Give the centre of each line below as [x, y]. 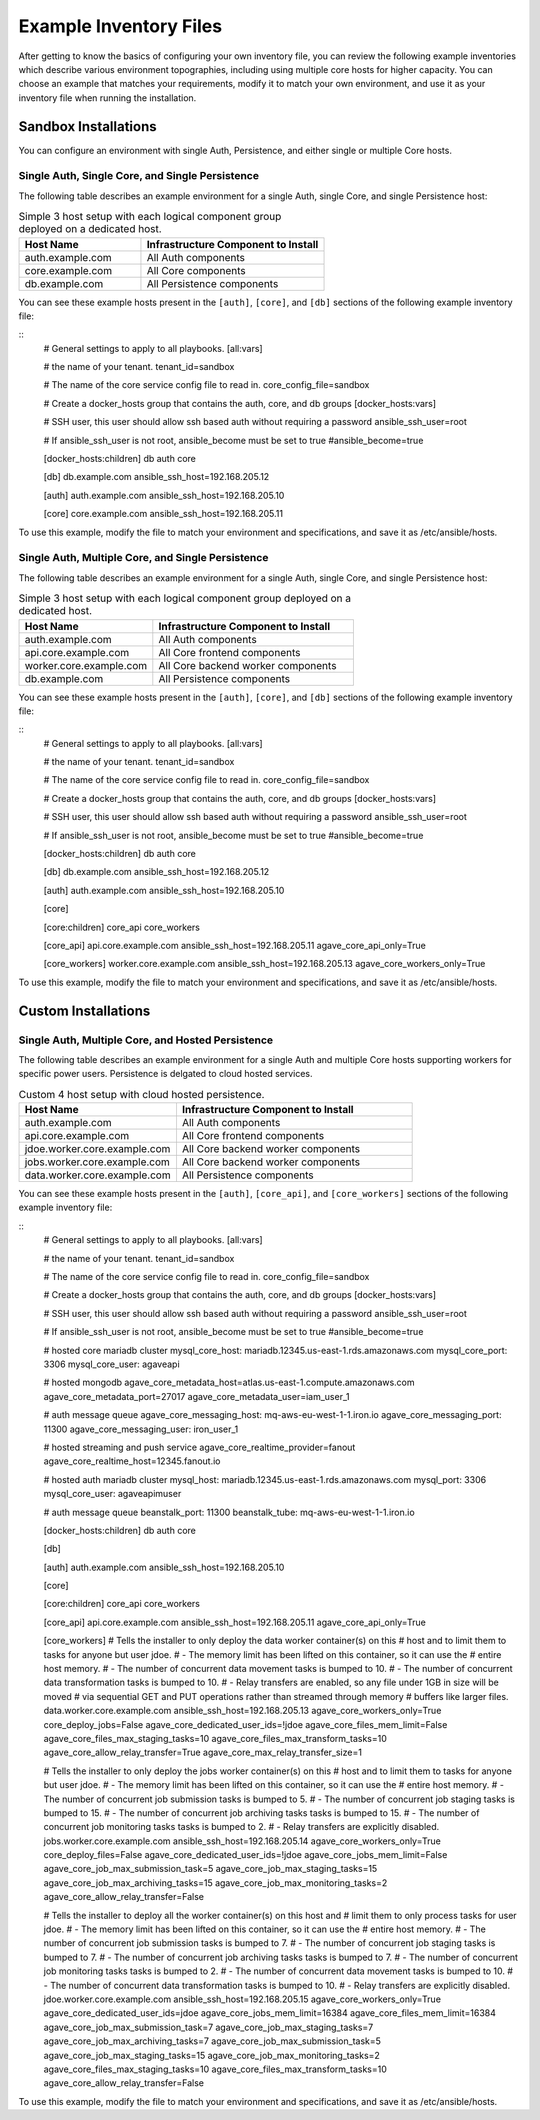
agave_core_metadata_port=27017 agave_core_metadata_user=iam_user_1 [196, 1396]
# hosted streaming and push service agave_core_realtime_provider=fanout [199, 1447]
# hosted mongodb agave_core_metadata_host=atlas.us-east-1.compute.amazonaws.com [229, 1382]
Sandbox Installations [87, 126]
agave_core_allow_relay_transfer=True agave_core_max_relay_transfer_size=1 [202, 1752]
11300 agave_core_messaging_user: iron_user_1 [141, 1429]
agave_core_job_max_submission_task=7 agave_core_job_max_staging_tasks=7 [208, 2027]
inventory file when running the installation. [107, 97]
